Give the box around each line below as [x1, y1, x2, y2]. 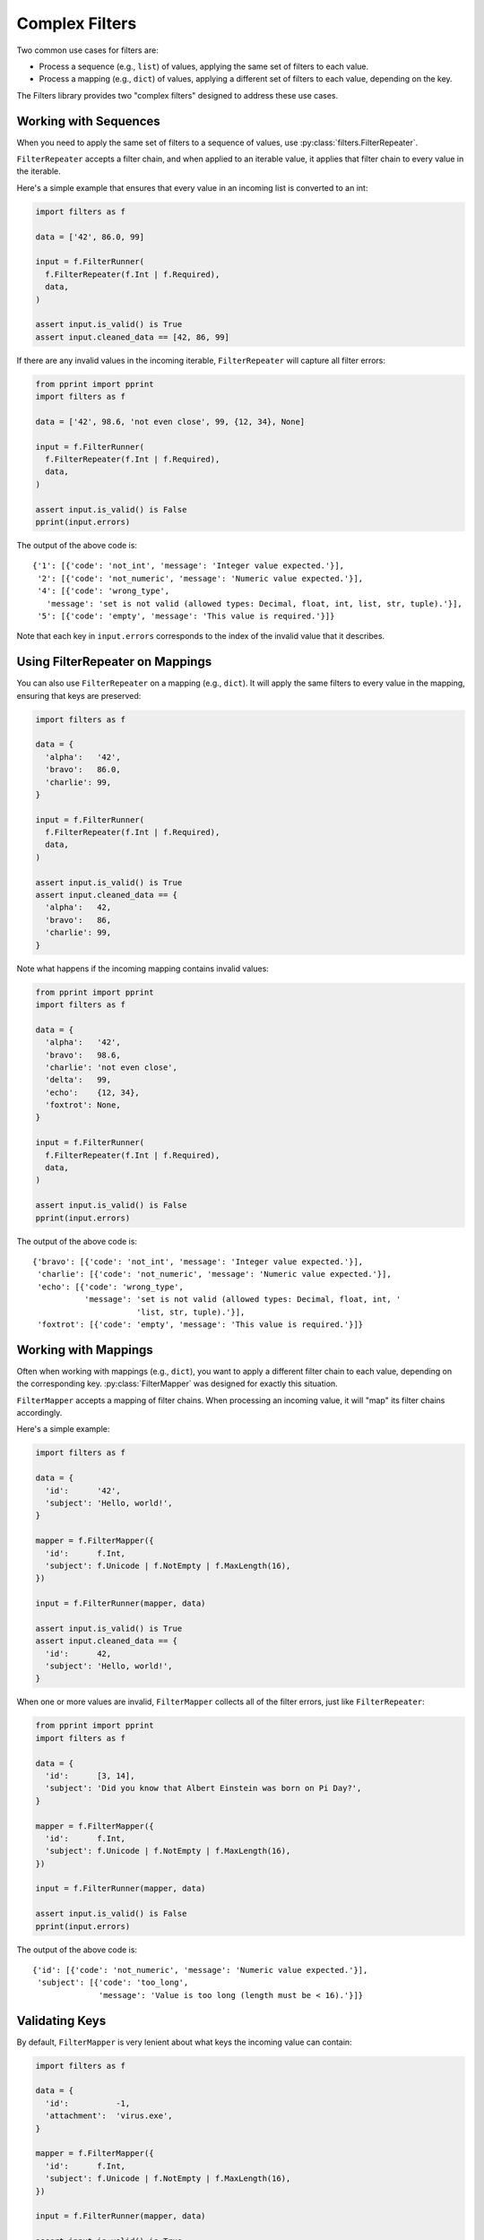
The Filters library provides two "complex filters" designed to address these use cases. [16, 90, 339, 100]
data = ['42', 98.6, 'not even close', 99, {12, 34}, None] [35, 417, 306, 426]
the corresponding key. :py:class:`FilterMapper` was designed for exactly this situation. [16, 1378, 338, 1389]
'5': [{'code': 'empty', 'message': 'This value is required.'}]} [37, 610, 335, 621]
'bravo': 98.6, [45, 1049, 121, 1060]
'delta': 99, [45, 1075, 112, 1085]
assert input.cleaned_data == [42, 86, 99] [35, 332, 230, 342]
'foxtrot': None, [45, 1100, 121, 1110]
